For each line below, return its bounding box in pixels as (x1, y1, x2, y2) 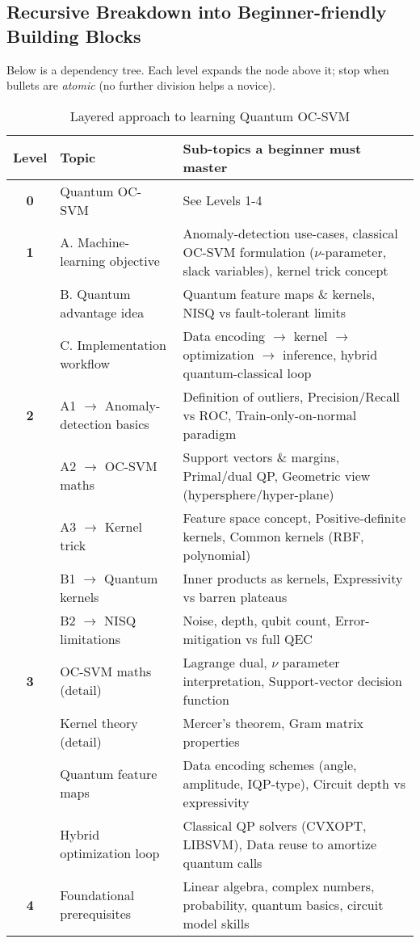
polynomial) (183, 545, 251, 564)
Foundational (60, 886, 135, 905)
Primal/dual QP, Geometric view (183, 465, 371, 485)
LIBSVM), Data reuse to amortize (183, 834, 377, 853)
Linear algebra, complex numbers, (183, 876, 375, 895)
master (183, 157, 228, 176)
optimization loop (60, 844, 160, 863)
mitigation (183, 629, 241, 648)
